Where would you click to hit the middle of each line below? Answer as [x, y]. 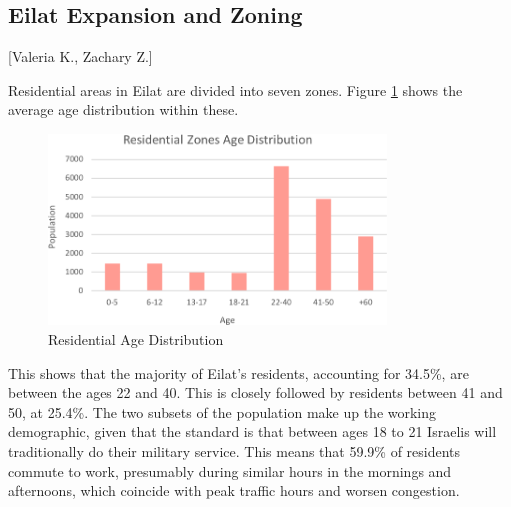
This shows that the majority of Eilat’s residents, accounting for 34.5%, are [238, 372]
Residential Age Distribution [136, 338]
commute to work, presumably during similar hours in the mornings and [230, 470]
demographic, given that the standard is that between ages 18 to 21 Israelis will [252, 431]
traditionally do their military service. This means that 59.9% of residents [234, 450]
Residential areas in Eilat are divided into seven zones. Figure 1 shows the [235, 89]
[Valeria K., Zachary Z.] [80, 56]
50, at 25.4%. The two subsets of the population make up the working [222, 411]
